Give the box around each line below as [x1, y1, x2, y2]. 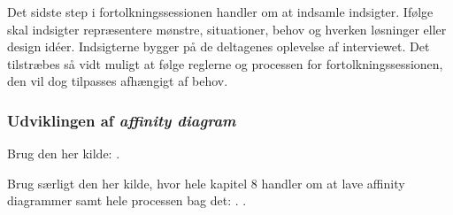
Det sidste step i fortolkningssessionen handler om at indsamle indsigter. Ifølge [7, 3, 434, 20]
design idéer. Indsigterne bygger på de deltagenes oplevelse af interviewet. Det [7, 37, 430, 56]
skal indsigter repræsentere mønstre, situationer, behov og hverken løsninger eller [7, 19, 447, 38]
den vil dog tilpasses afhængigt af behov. [7, 72, 228, 90]
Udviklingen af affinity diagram [7, 109, 236, 131]
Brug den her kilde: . [7, 144, 120, 163]
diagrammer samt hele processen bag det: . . [7, 191, 247, 210]
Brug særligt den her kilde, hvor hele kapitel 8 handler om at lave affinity [7, 173, 405, 192]
